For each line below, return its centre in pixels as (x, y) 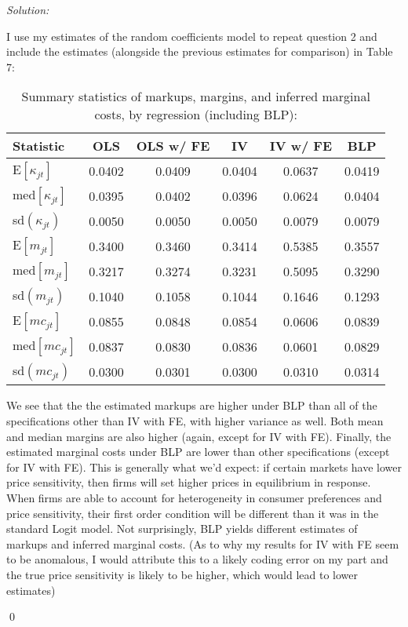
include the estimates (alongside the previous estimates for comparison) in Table (200, 51)
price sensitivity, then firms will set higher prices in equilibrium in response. (189, 482)
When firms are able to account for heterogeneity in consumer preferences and (194, 497)
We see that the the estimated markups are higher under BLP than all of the (192, 405)
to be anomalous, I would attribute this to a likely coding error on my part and (197, 559)
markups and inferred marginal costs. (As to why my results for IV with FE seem (203, 543)
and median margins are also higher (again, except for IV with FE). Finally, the (199, 436)
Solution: (28, 9)
